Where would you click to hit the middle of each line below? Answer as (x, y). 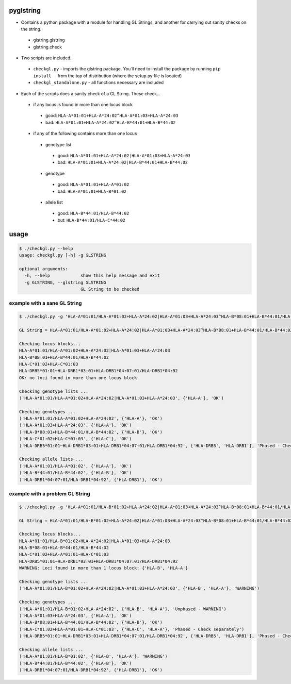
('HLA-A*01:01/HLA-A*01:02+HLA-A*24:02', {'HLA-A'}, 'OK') (91, 418)
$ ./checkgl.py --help (46, 248)
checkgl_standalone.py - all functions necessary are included (98, 83)
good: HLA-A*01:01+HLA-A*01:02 (93, 184)
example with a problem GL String (50, 494)
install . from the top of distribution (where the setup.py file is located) (107, 76)
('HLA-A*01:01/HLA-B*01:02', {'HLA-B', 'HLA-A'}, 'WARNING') (93, 656)
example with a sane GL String (45, 303)
